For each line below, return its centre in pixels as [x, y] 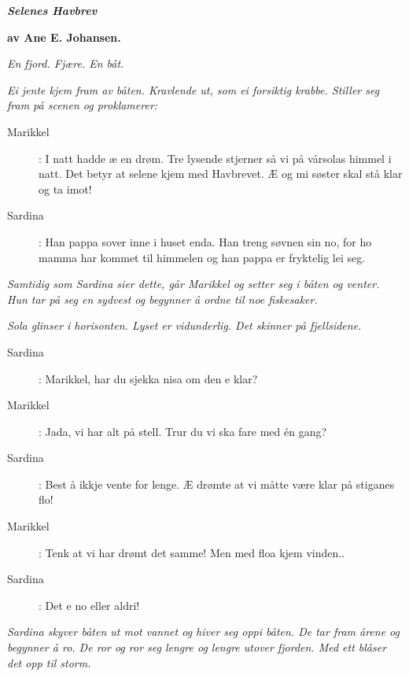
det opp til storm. [49, 662]
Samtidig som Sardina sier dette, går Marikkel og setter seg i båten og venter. [193, 284]
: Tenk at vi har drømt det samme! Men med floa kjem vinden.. [192, 552]
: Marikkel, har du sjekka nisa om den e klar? [148, 378]
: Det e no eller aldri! [89, 605]
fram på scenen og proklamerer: [83, 105]
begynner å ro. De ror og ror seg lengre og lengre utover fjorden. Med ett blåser [197, 647]
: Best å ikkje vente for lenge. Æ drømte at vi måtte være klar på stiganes [217, 484]
